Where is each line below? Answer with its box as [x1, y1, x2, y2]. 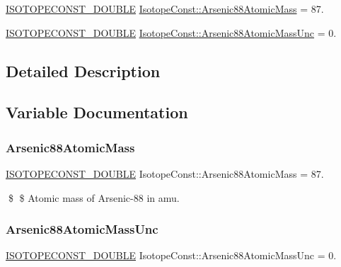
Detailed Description [6, 59, 161, 81]
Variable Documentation [6, 101, 188, 123]
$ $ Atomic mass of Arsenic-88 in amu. [8, 190, 180, 205]
